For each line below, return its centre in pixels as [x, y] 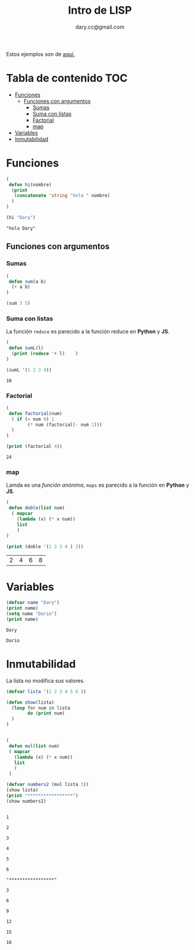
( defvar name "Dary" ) [33, 603]
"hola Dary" [21, 228]
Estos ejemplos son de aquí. [41, 54]
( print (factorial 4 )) [34, 447]
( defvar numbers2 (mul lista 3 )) [48, 785]
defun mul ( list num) [34, 746]
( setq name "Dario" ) [32, 614]
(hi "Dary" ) [21, 218]
